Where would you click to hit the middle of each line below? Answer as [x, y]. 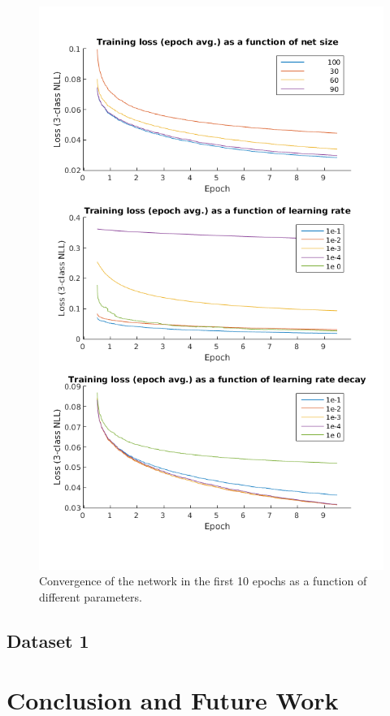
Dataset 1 [48, 640]
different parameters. [91, 596]
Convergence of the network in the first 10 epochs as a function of [203, 581]
